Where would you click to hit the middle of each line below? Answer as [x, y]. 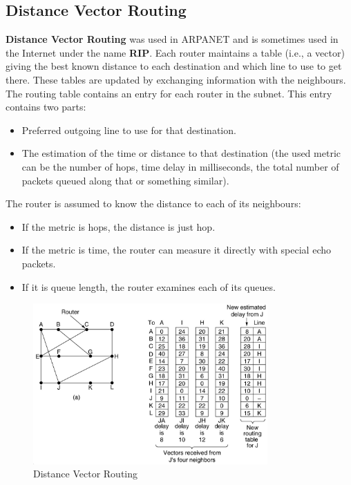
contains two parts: [46, 107]
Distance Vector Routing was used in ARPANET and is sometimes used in [172, 39]
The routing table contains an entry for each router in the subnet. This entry [169, 93]
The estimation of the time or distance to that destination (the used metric [181, 153]
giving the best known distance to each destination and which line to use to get [174, 66]
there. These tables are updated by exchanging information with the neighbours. [176, 79]
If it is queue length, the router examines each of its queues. [149, 286]
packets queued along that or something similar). [125, 180]
